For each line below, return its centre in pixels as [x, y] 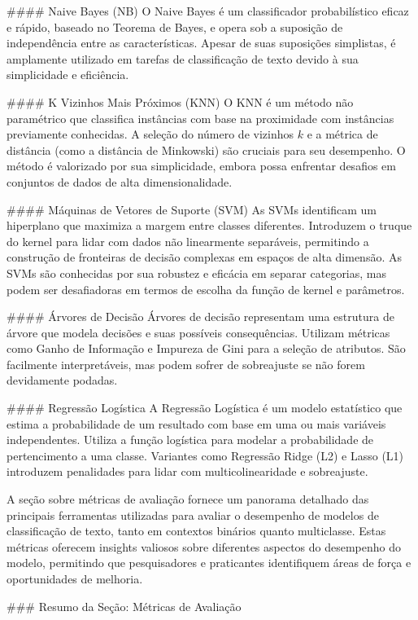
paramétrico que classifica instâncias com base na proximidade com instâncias [200, 118]
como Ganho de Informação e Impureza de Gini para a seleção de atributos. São [206, 348]
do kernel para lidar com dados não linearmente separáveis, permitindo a [188, 241]
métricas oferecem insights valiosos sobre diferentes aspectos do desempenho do [204, 546]
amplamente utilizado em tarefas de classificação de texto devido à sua [183, 58]
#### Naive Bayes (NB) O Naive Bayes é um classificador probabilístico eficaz [208, 11]
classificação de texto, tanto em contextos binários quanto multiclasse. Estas [196, 531]
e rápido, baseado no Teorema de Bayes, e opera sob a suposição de [175, 26]
